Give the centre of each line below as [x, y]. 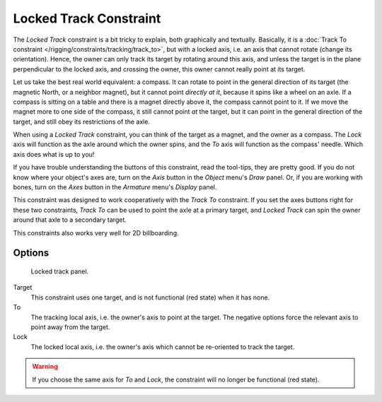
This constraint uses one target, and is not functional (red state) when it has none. [150, 297]
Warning [45, 367]
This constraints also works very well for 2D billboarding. [96, 232]
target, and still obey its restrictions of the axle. [81, 122]
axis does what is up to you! [54, 154]
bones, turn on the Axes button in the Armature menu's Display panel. [115, 187]
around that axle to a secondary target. [70, 220]
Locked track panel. [60, 271]
